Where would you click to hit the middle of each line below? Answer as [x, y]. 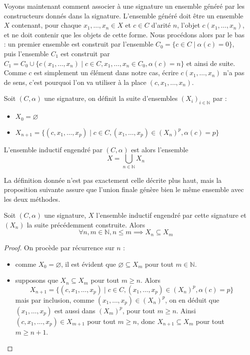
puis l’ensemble [26, 53]
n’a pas [234, 73]
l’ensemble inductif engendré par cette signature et [171, 215]
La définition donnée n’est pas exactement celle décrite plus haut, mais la [113, 180]
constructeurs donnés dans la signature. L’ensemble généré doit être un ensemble [124, 15]
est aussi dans [75, 310]
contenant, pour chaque [47, 25]
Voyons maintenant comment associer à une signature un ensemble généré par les [124, 6]
